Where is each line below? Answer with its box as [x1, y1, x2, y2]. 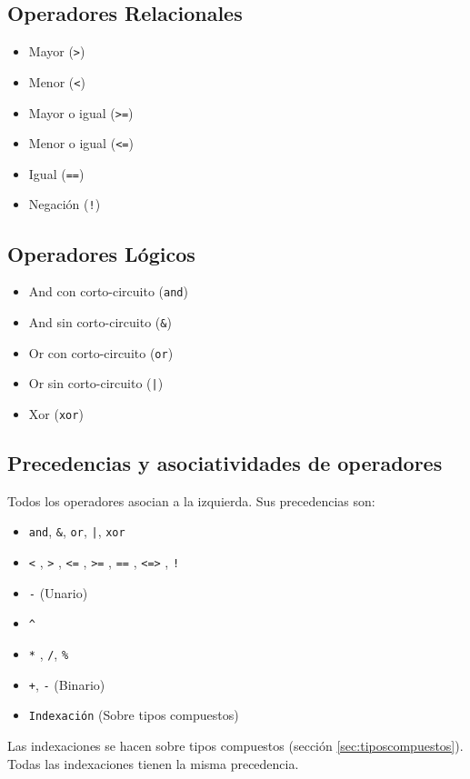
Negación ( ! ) [28, 195, 101, 214]
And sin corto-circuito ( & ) [28, 313, 172, 331]
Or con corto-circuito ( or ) [28, 343, 174, 362]
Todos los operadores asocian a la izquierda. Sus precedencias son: [7, 491, 375, 510]
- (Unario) [28, 583, 88, 602]
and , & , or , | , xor [28, 522, 125, 541]
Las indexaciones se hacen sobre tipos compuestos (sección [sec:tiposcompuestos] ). [7, 736, 464, 755]
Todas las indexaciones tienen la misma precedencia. [7, 754, 299, 773]
